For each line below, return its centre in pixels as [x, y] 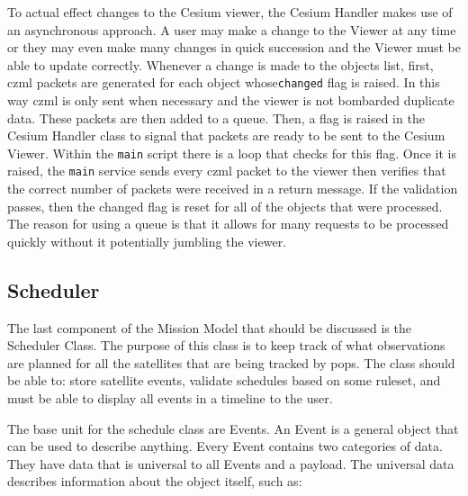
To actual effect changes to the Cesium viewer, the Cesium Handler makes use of [230, 12]
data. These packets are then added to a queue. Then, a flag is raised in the [216, 117]
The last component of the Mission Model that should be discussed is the [209, 327]
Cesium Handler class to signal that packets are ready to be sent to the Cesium [226, 135]
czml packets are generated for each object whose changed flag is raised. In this [224, 82]
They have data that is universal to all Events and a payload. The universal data [231, 463]
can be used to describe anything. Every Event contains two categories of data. [225, 446]
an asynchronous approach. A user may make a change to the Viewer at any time [232, 29]
